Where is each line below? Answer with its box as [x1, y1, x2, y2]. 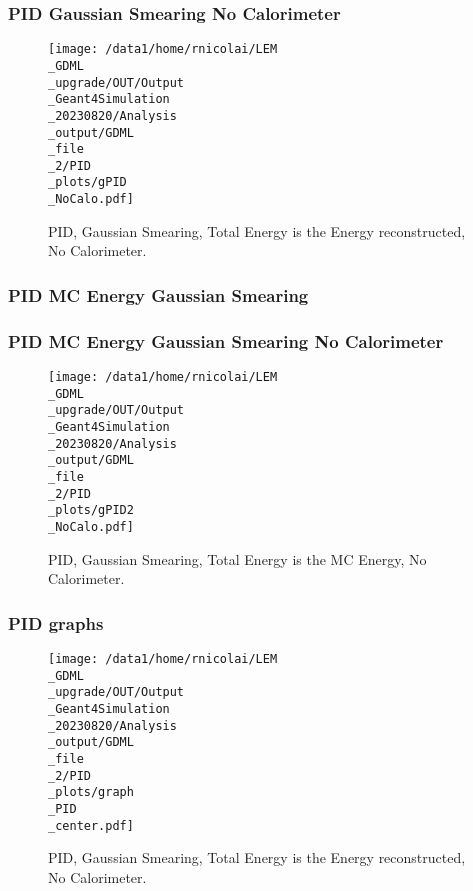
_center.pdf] [48, 818, 134, 833]
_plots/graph [48, 785, 134, 800]
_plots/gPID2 [48, 503, 134, 518]
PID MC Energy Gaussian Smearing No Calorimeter [8, 328, 444, 353]
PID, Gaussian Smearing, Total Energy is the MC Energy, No [48, 548, 427, 569]
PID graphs [8, 610, 104, 635]
